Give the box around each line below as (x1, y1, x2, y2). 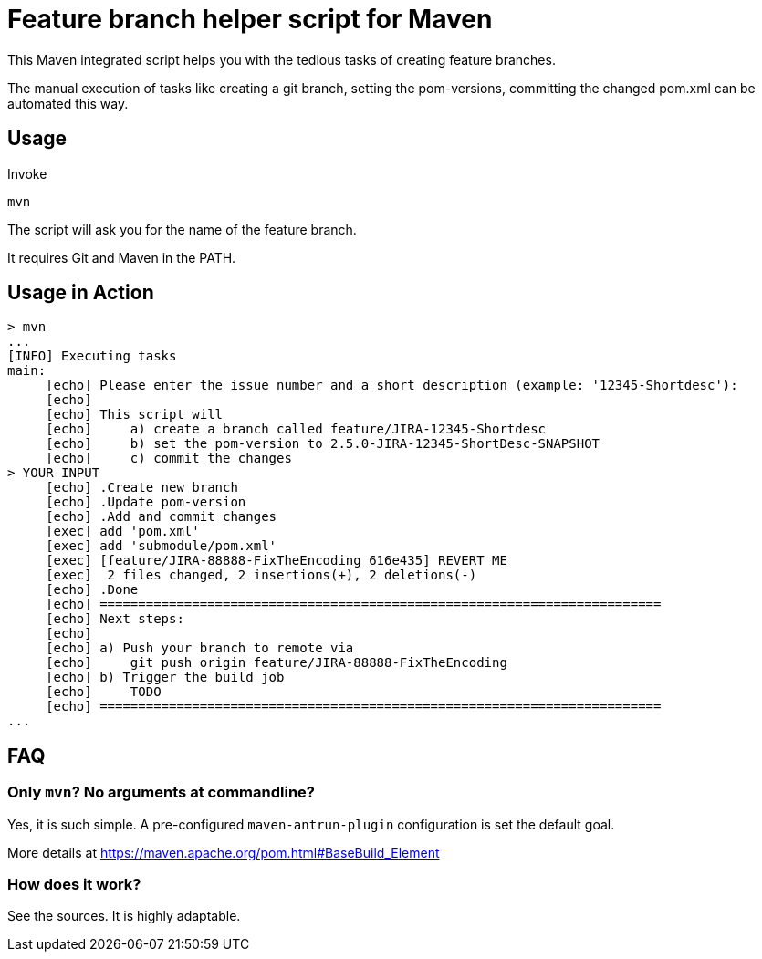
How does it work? (7, 875, 141, 894)
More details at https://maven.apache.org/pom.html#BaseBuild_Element (7, 844, 440, 860)
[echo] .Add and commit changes (46, 509, 277, 525)
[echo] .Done (46, 582, 139, 598)
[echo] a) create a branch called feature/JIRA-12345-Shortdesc (46, 422, 547, 437)
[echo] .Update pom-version (46, 495, 246, 510)
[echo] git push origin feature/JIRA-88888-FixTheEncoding (46, 655, 507, 671)
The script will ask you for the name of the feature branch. (7, 221, 357, 237)
